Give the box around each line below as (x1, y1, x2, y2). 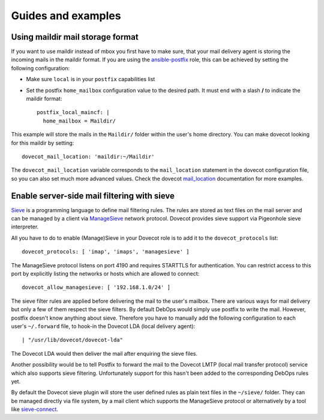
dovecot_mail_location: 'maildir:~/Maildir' (22, 153, 155, 160)
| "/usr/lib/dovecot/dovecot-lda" (22, 336, 123, 344)
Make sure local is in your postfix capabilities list (26, 76, 155, 83)
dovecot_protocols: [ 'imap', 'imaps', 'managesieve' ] (22, 248, 190, 255)
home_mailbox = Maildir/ (43, 117, 116, 124)
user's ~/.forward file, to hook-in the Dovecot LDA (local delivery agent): (11, 322, 196, 330)
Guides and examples (11, 9, 121, 22)
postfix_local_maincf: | (37, 109, 110, 116)
